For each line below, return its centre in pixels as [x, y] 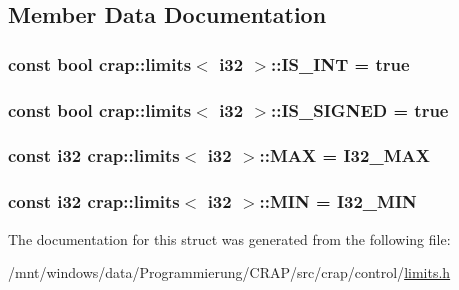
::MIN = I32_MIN [338, 201]
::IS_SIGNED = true [360, 109]
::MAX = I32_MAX [344, 155]
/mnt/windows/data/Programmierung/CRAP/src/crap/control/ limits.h [229, 272]
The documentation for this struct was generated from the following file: [229, 238]
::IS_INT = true [340, 63]
